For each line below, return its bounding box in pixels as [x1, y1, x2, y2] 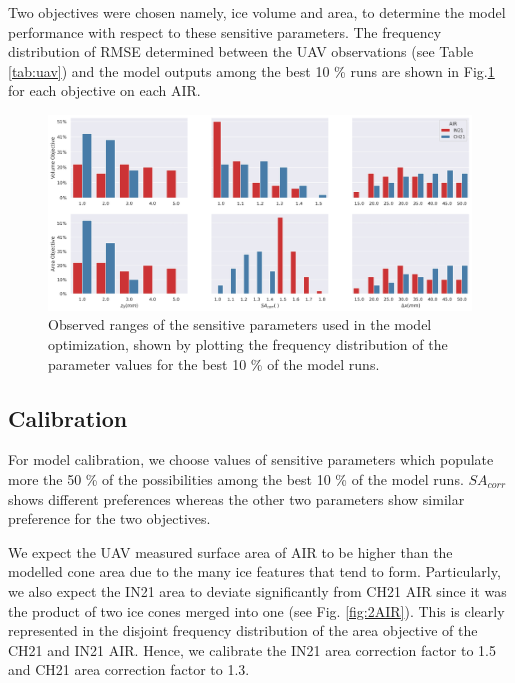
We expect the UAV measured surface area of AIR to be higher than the [8, 541, 453, 562]
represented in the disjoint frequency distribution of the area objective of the [8, 620, 478, 641]
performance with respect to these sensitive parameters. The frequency [8, 21, 442, 42]
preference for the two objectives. [8, 508, 211, 529]
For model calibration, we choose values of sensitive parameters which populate [8, 449, 494, 470]
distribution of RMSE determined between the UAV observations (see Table [8, 41, 474, 62]
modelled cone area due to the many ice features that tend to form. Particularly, [8, 561, 501, 582]
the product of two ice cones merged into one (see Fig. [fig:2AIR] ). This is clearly [8, 600, 505, 621]
